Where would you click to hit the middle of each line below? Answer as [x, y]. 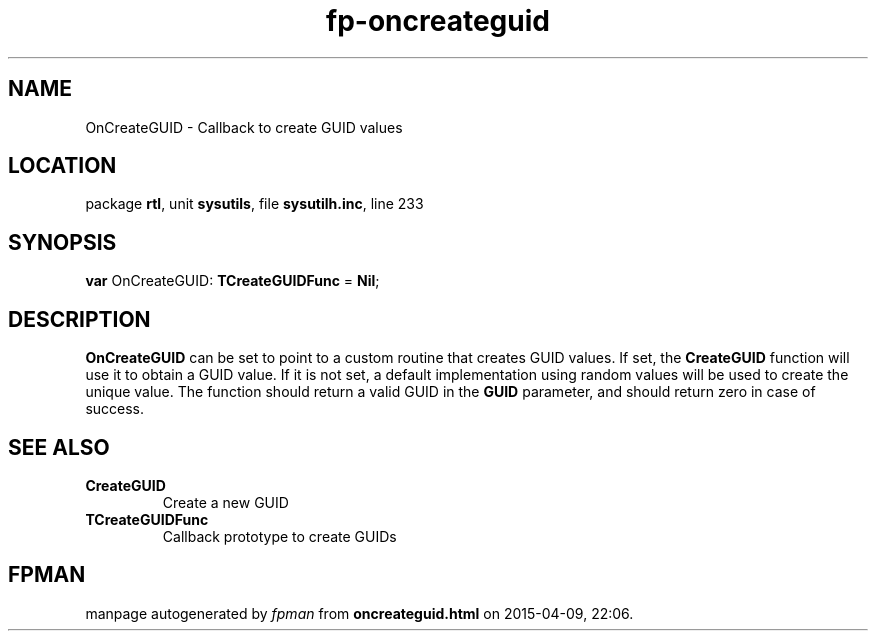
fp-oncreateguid [438, 21]
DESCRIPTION [79, 319]
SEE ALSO [59, 447]
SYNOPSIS [62, 242]
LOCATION [62, 166]
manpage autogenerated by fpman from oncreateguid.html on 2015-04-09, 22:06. [359, 613]
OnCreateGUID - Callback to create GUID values [244, 127]
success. [115, 409]
